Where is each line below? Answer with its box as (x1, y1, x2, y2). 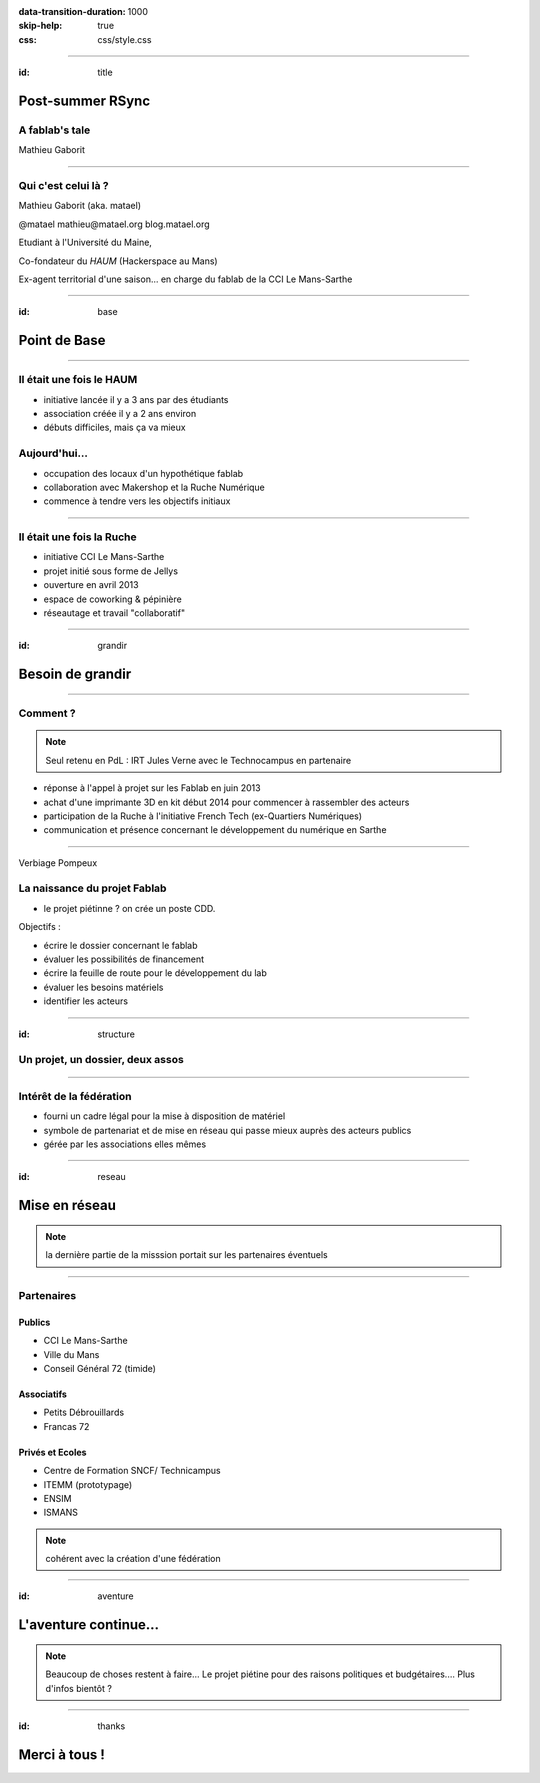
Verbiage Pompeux (18, 856, 98, 869)
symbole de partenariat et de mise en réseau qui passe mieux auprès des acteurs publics (43, 1124, 412, 1136)
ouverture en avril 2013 (43, 579, 139, 591)
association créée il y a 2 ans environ (43, 407, 197, 419)
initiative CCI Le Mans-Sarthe (43, 551, 165, 563)
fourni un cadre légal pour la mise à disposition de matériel (43, 1110, 286, 1122)
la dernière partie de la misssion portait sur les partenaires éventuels (45, 1249, 329, 1261)
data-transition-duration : (18, 6, 126, 17)
